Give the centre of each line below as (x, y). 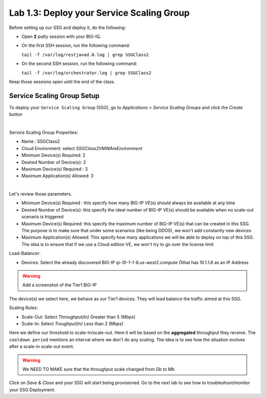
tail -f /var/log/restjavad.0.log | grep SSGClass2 (85, 55)
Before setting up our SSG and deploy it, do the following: (67, 28)
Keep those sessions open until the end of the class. (62, 82)
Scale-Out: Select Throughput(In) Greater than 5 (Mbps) (78, 317)
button (16, 114)
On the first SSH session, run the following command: (76, 46)
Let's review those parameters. (41, 194)
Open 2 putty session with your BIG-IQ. (61, 36)
